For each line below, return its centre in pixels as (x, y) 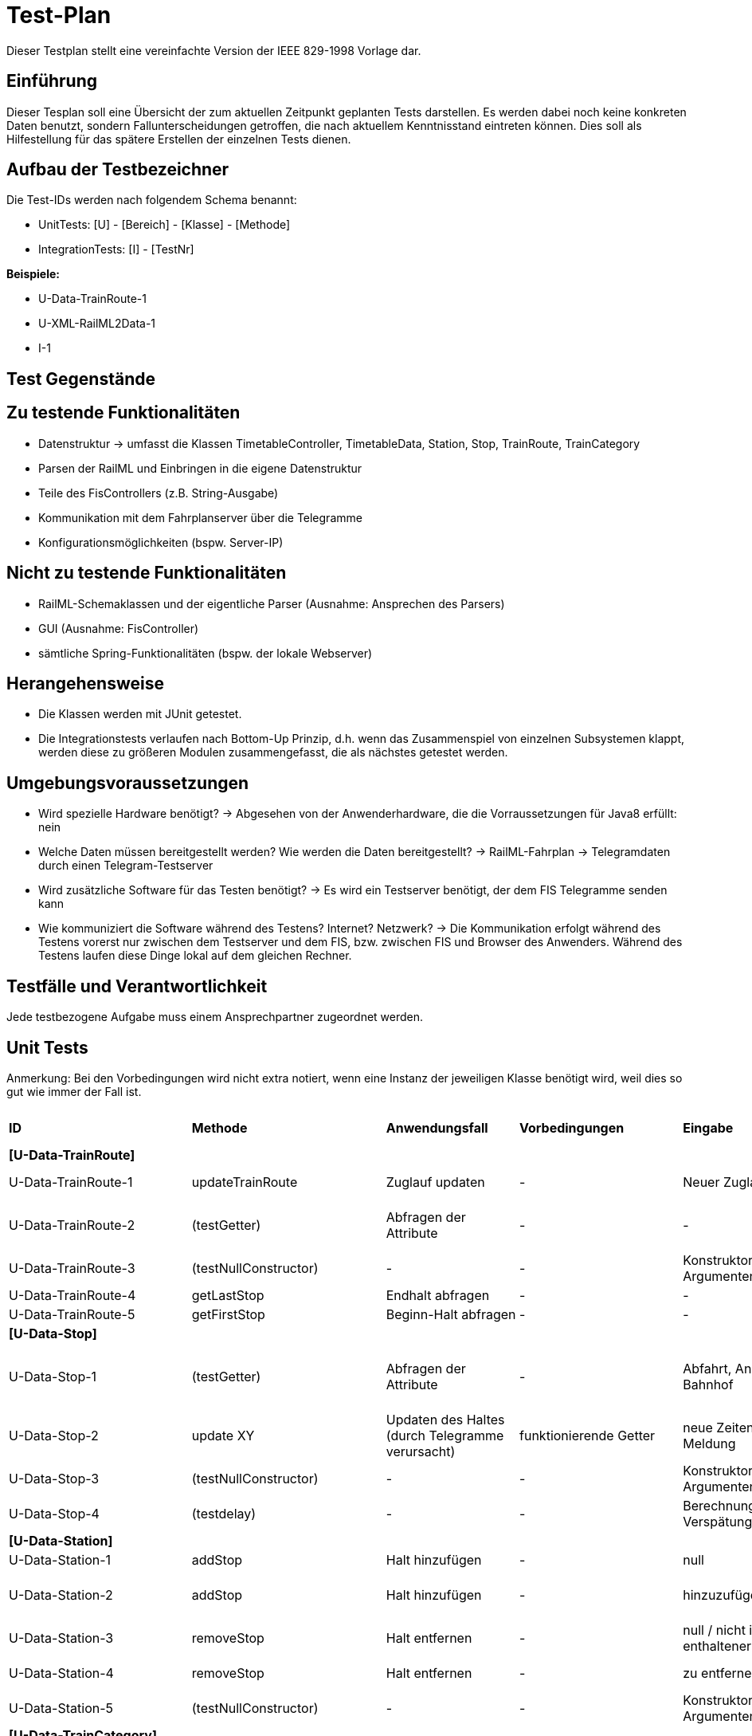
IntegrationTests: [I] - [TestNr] (116, 249)
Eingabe (708, 1127)
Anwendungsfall (437, 1127)
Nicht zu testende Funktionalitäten (147, 573)
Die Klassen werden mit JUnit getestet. (140, 714)
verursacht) (421, 1451)
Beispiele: (33, 274)
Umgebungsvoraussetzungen (128, 783)
